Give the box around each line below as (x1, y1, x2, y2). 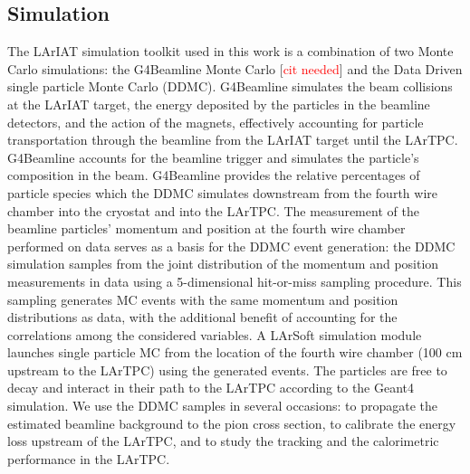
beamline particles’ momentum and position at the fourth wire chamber (7, 219, 406, 238)
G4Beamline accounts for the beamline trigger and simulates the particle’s (7, 147, 419, 166)
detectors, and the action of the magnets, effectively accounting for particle (7, 112, 424, 131)
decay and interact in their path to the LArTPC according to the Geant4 (7, 378, 415, 397)
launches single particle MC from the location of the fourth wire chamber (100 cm (7, 343, 463, 362)
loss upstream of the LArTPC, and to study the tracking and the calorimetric (7, 431, 439, 450)
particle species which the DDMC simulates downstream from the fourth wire (7, 183, 437, 202)
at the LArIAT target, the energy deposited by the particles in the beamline (7, 94, 430, 113)
